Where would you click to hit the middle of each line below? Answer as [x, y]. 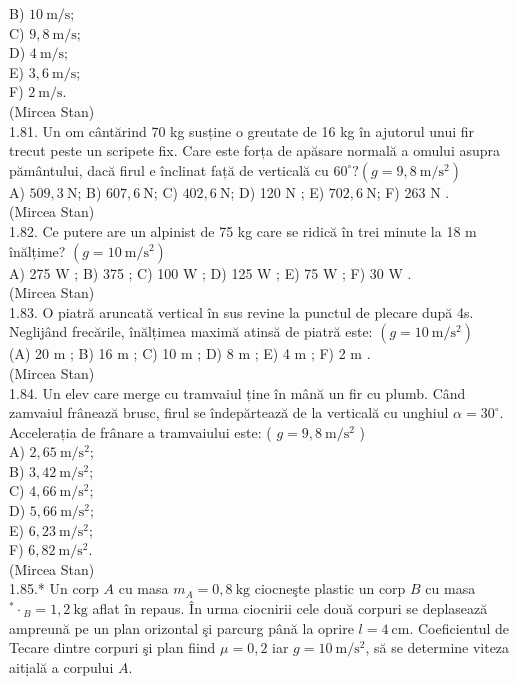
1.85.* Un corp [54, 588]
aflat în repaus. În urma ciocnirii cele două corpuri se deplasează [290, 608]
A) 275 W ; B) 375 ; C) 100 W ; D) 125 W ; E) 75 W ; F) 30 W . [210, 272]
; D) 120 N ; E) [277, 191]
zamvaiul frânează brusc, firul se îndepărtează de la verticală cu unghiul [229, 412]
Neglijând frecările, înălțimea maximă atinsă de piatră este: [191, 331]
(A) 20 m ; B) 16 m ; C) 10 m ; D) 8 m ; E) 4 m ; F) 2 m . [190, 353]
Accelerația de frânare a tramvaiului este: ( [140, 431]
